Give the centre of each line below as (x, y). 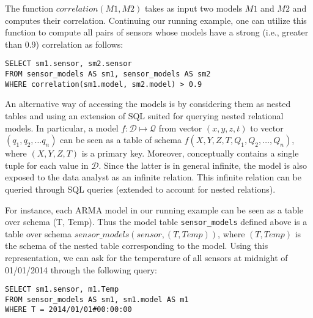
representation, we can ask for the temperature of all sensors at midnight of (146, 257)
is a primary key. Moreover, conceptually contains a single (190, 153)
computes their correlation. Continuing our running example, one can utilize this (156, 20)
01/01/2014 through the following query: (81, 269)
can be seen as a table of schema (121, 140)
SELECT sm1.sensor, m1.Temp (62, 290)
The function (29, 8)
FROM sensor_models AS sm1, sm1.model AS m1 (97, 299)
